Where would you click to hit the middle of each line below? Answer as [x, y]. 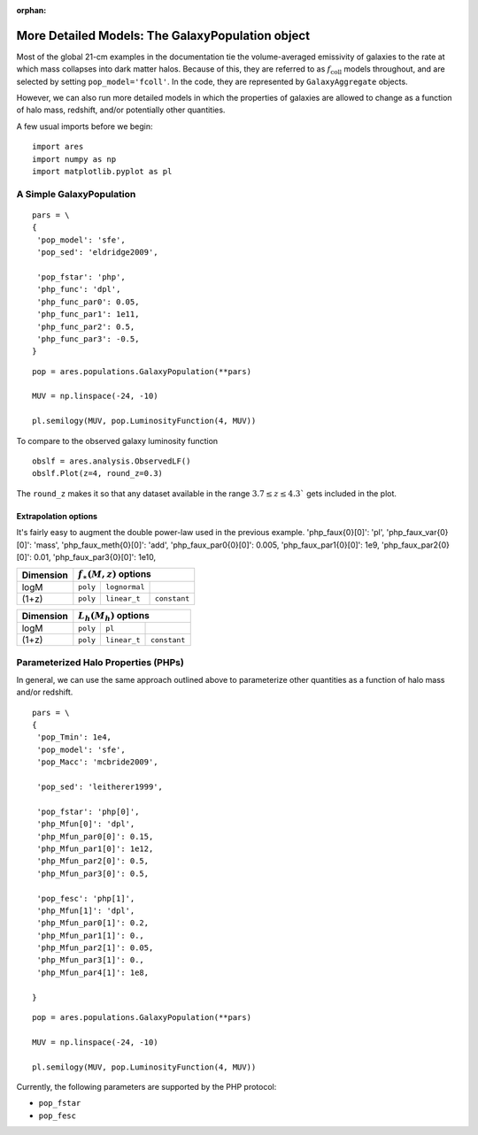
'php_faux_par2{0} [416, 545]
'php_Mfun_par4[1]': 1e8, [93, 972]
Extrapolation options [57, 516]
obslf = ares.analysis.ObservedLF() [112, 461]
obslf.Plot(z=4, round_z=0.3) [98, 474]
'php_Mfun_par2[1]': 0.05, [95, 948]
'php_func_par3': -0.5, [88, 339]
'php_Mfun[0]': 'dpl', [86, 824]
